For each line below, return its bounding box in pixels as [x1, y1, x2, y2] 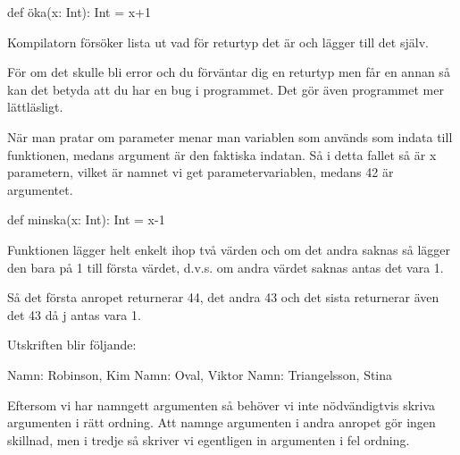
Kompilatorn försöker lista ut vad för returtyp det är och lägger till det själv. [7, 32, 429, 51]
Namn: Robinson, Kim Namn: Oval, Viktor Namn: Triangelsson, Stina [7, 365, 393, 383]
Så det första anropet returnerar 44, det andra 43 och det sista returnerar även [7, 288, 439, 307]
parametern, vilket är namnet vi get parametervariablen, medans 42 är [7, 163, 394, 181]
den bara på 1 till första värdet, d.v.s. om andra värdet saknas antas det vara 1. [7, 257, 444, 276]
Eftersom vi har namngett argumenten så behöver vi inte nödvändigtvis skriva [7, 395, 436, 414]
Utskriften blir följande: [7, 335, 137, 354]
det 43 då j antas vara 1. [7, 305, 141, 324]
